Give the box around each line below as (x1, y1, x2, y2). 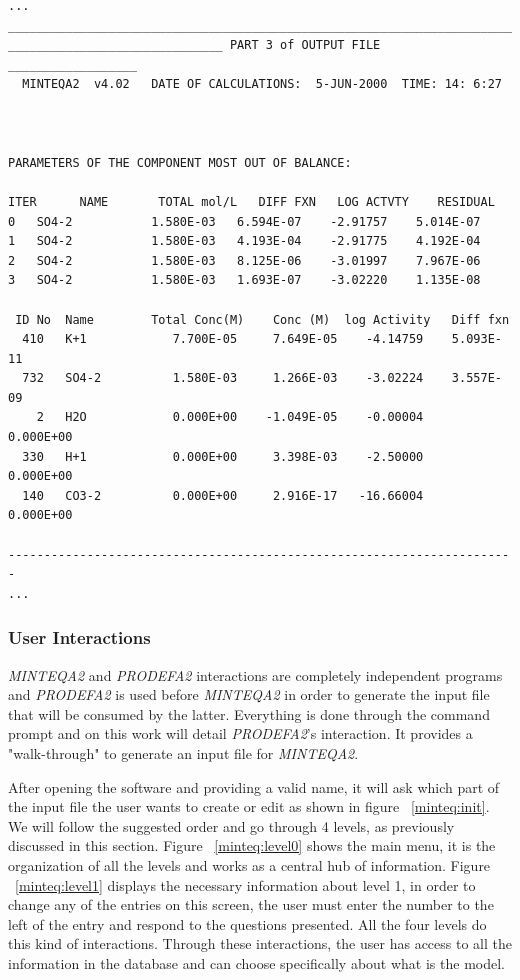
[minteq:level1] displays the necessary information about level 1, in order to (15, 874, 476, 895)
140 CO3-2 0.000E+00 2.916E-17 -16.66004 (22, 488, 424, 503)
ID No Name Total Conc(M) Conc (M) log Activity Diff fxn (15, 312, 510, 327)
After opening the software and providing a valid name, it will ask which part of (8, 776, 500, 797)
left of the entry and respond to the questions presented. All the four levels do (8, 913, 487, 934)
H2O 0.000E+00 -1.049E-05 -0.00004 (65, 410, 424, 425)
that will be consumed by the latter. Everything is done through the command (8, 703, 490, 724)
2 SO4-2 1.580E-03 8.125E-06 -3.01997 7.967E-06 (8, 253, 481, 268)
